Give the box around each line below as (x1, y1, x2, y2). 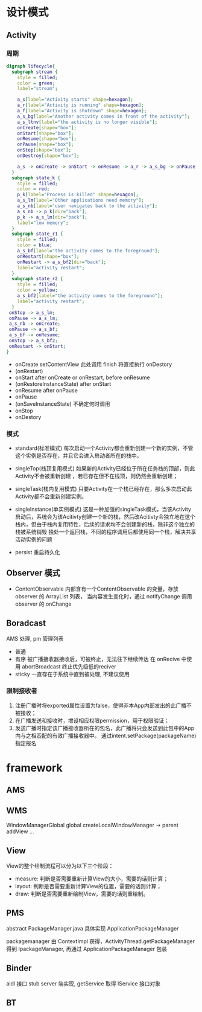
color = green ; (17, 80, 55, 86)
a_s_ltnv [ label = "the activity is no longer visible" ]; (17, 119, 158, 125)
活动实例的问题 (14, 536, 52, 543)
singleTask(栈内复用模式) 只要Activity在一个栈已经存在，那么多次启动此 (14, 485, 192, 492)
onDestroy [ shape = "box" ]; (17, 153, 80, 159)
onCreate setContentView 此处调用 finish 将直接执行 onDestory (14, 360, 172, 368)
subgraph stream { (11, 69, 58, 75)
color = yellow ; (17, 287, 58, 293)
